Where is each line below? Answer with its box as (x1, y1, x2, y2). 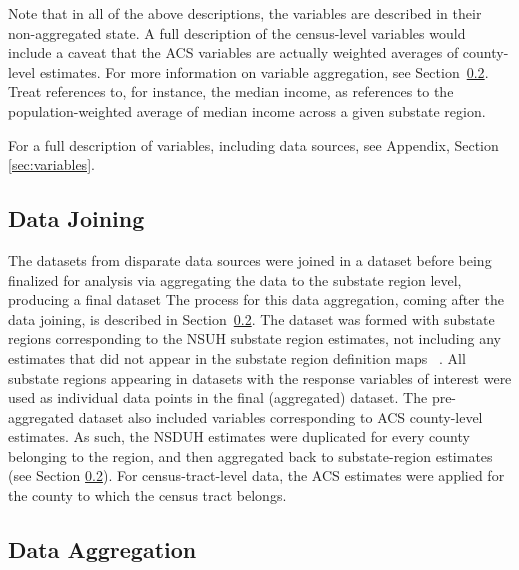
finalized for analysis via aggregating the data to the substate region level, (8, 269, 462, 290)
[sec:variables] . (8, 154, 95, 175)
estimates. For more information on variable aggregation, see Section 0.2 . (39, 61, 489, 82)
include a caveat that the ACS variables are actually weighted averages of (8, 42, 459, 63)
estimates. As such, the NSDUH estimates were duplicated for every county (8, 426, 470, 447)
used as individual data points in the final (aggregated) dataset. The (8, 387, 428, 408)
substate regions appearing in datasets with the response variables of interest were (8, 367, 512, 388)
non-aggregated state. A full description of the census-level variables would (8, 22, 466, 43)
